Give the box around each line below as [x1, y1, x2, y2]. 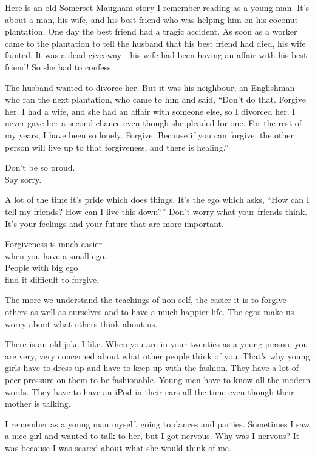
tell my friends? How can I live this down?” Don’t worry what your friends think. [5, 205, 308, 217]
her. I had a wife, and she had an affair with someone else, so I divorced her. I [5, 104, 296, 117]
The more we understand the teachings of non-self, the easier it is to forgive [5, 293, 286, 306]
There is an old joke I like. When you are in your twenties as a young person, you [5, 338, 308, 350]
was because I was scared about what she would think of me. [5, 441, 231, 454]
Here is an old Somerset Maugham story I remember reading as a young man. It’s [5, 1, 310, 13]
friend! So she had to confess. [5, 60, 113, 73]
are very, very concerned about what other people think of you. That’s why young [5, 349, 310, 362]
